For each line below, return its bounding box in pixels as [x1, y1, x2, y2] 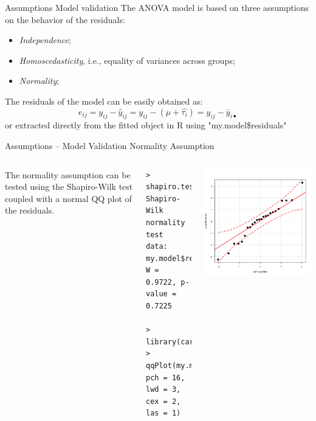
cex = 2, [145, 397, 181, 406]
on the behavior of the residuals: [5, 13, 125, 26]
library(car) [145, 337, 198, 346]
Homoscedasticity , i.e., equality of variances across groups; [19, 54, 235, 66]
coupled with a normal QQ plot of [5, 192, 132, 204]
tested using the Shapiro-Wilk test [5, 180, 133, 193]
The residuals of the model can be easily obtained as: [5, 94, 203, 107]
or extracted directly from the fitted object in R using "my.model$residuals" [5, 119, 287, 131]
